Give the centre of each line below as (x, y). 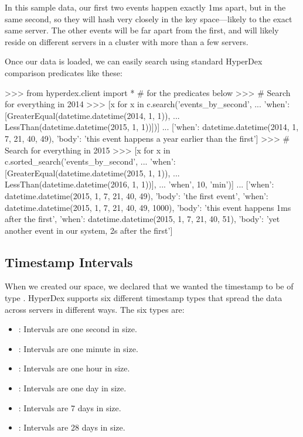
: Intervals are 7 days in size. (70, 407)
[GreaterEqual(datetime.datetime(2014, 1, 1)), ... (92, 115)
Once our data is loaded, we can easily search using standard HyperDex (134, 61)
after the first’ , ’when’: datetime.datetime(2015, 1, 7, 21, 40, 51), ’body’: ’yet (142, 219)
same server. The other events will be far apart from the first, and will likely (142, 30)
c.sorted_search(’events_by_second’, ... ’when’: (90, 161)
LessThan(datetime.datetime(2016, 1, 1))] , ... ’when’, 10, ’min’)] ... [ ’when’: (139, 184)
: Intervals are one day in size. (72, 388)
